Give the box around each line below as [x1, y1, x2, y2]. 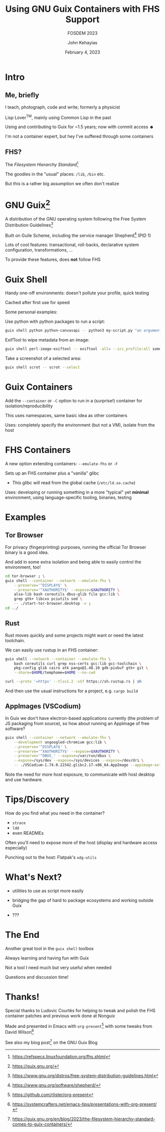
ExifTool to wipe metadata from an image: [5, 337, 89, 343]
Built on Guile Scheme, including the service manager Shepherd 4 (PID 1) [5, 231, 151, 238]
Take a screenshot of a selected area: [5, 355, 82, 362]
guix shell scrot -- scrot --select [5, 365, 80, 370]
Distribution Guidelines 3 [5, 221, 54, 228]
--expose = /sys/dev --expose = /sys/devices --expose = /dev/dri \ [14, 758, 144, 763]
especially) [5, 845, 27, 850]
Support [65, 14, 100, 25]
